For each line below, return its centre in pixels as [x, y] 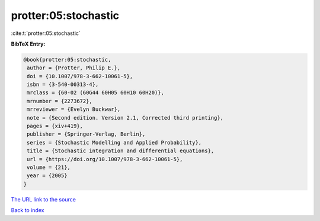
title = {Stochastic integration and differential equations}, [121, 151]
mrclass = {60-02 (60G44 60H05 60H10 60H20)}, [95, 93]
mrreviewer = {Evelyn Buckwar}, [74, 109]
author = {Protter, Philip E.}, [74, 68]
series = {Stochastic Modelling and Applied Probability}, [114, 142]
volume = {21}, [49, 167]
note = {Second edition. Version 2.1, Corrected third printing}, [125, 118]
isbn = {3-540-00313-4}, [63, 85]
